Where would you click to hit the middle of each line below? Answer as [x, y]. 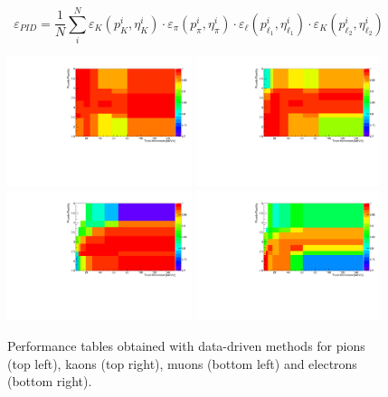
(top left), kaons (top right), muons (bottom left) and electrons [182, 363]
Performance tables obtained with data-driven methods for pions [186, 345]
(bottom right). [50, 381]
